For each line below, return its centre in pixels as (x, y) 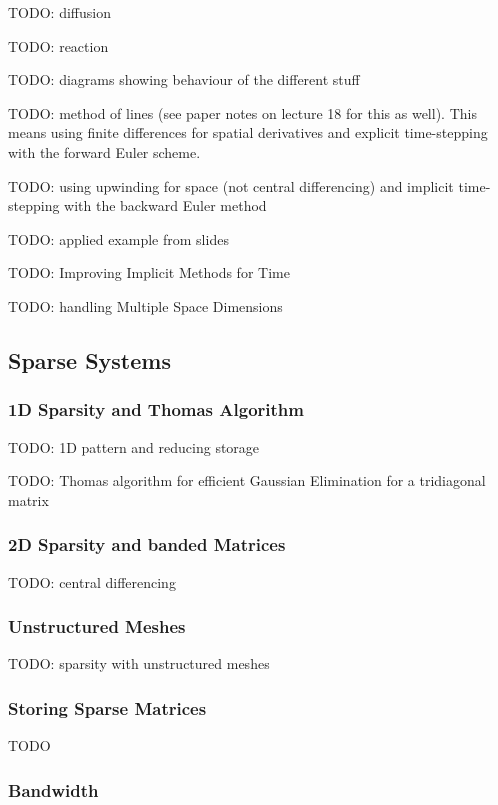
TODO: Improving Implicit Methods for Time (149, 272)
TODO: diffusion (59, 12)
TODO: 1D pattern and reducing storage (134, 446)
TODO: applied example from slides (118, 238)
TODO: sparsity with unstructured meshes (139, 663)
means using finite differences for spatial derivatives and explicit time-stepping (248, 132)
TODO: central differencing (92, 581)
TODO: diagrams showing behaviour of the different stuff (184, 79)
